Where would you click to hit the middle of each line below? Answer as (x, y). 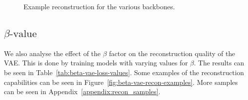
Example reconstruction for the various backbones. (99, 6)
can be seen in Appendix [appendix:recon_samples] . (82, 91)
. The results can (219, 63)
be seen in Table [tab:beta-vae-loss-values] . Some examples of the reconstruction (124, 72)
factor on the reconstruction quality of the (172, 53)
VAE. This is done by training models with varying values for (96, 63)
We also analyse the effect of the (52, 53)
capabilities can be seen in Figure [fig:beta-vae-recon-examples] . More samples (121, 82)
